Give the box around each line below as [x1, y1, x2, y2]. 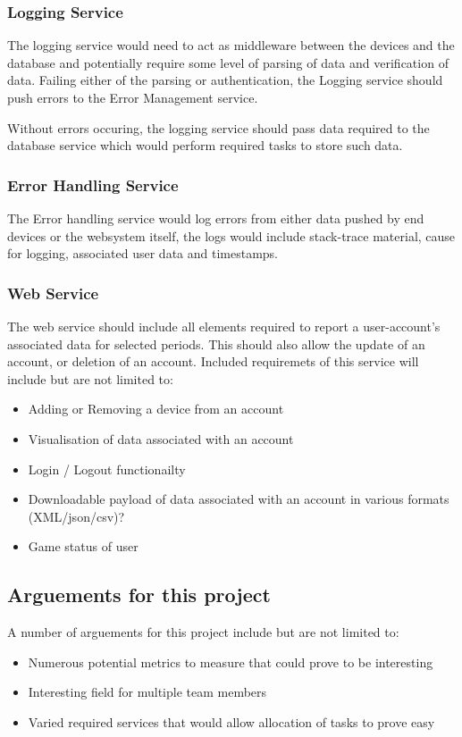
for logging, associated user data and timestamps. [7, 244, 279, 263]
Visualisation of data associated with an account [28, 429, 294, 448]
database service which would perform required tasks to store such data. [7, 136, 403, 155]
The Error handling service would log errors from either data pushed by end [7, 209, 424, 227]
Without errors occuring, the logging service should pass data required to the [7, 118, 430, 137]
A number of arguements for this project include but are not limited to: [7, 623, 399, 641]
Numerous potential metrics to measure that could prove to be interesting [28, 652, 433, 671]
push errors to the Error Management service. [7, 88, 258, 106]
